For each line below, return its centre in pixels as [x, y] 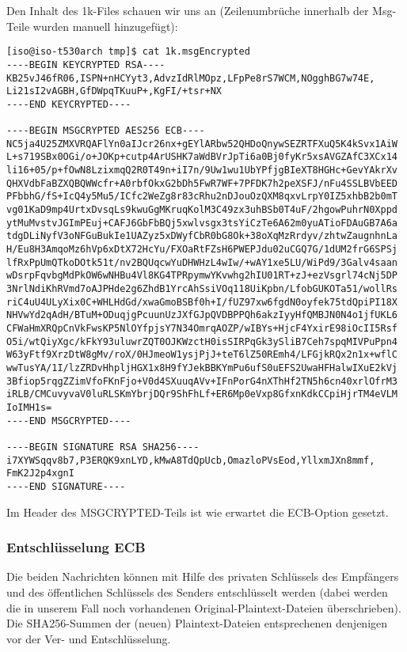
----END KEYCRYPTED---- [69, 104]
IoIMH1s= [29, 407]
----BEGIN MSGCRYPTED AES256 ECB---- [106, 131]
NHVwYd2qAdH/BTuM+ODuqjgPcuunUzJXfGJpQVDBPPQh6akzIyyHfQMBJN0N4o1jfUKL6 [202, 315]
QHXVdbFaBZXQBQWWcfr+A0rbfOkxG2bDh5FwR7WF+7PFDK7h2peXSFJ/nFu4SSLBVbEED [202, 183]
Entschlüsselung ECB [76, 547]
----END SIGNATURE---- [66, 486]
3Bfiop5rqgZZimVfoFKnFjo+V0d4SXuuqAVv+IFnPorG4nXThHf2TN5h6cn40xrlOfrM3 [202, 381]
